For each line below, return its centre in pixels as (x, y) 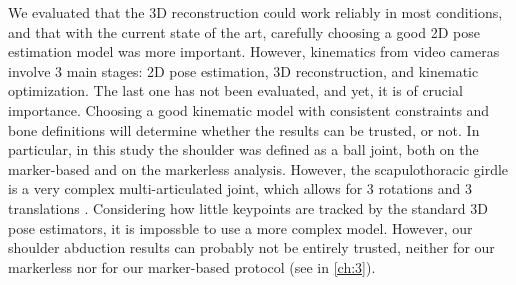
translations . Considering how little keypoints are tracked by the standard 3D (248, 207)
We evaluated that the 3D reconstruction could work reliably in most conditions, (255, 12)
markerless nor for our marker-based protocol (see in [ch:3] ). (192, 266)
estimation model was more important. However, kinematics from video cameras (254, 51)
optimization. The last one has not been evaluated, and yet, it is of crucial (235, 90)
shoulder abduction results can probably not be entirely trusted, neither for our (251, 247)
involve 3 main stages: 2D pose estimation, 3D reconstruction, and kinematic (243, 70)
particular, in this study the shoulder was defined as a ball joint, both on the (243, 149)
